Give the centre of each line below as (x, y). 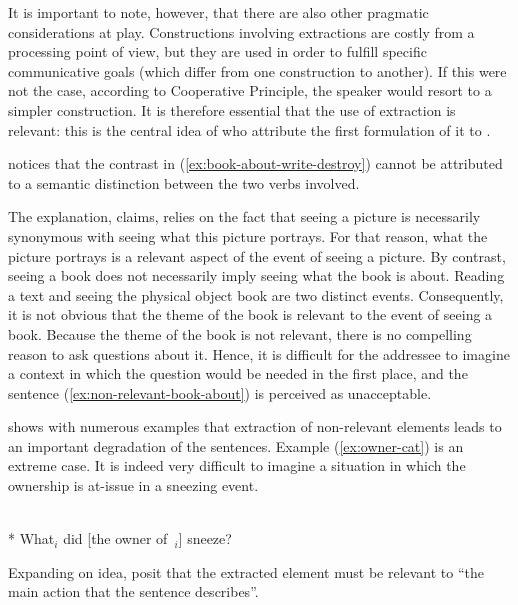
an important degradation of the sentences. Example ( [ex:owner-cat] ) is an (236, 445)
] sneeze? (205, 538)
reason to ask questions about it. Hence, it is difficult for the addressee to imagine (259, 353)
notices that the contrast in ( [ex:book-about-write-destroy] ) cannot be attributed (255, 163)
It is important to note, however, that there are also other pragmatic (218, 12)
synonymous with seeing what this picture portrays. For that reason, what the (248, 235)
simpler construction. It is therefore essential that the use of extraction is (232, 109)
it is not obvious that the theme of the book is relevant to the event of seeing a (250, 314)
